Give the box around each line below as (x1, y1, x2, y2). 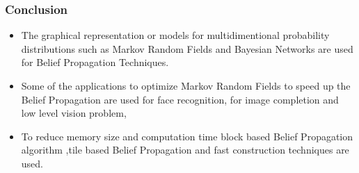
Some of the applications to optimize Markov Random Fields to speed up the (21, 79, 351, 92)
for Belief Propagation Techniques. (21, 55, 169, 69)
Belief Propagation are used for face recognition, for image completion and (21, 92, 339, 106)
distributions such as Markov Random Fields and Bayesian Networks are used (21, 41, 353, 56)
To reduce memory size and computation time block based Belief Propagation (21, 129, 353, 143)
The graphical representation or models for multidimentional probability (21, 28, 330, 42)
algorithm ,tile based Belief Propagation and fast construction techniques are (21, 142, 349, 157)
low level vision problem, (21, 106, 127, 120)
